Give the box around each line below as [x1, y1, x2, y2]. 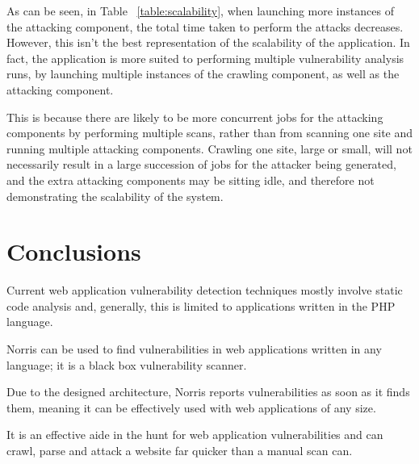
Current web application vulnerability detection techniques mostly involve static [6, 282, 403, 299]
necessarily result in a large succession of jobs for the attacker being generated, [6, 156, 396, 173]
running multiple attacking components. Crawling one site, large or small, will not [6, 140, 413, 157]
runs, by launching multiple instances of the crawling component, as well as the [6, 65, 400, 82]
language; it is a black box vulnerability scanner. [6, 356, 247, 373]
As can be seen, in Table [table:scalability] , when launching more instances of [6, 2, 394, 19]
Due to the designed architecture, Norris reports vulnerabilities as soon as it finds [6, 383, 410, 400]
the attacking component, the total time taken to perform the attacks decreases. [6, 18, 404, 35]
